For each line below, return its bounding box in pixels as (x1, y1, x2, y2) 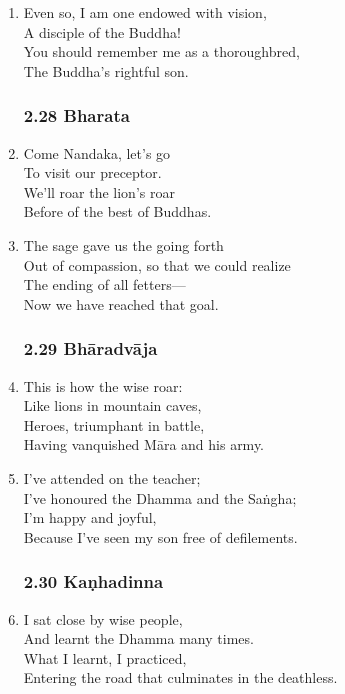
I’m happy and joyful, (23, 507, 157, 528)
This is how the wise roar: (23, 375, 183, 396)
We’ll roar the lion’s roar (23, 181, 175, 202)
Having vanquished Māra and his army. (23, 434, 265, 455)
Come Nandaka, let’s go (23, 142, 171, 163)
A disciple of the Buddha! (23, 21, 181, 42)
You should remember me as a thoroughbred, (23, 41, 300, 62)
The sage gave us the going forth (23, 234, 224, 255)
